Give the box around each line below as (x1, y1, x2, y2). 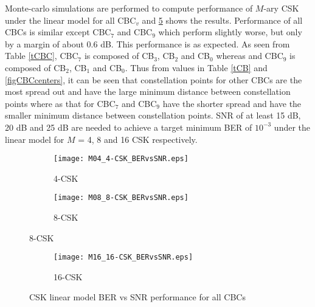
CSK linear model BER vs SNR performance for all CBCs (29, 291, 246, 303)
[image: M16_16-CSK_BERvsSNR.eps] (54, 253, 193, 262)
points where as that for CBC (5, 97, 116, 109)
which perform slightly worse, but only (158, 26, 302, 38)
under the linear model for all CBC (5, 13, 136, 26)
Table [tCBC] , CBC (5, 49, 78, 62)
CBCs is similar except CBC (5, 26, 111, 38)
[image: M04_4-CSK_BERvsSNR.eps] (54, 154, 189, 164)
